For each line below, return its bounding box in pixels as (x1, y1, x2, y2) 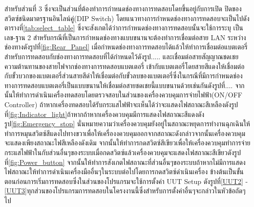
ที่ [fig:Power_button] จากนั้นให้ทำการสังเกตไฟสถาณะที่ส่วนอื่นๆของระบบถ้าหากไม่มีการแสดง (4, 157, 246, 167)
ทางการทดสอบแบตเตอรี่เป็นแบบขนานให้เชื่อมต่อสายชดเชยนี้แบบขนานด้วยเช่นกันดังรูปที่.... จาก (4, 80, 245, 90)
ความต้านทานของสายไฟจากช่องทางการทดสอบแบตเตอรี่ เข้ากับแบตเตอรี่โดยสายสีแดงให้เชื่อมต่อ (4, 61, 245, 71)
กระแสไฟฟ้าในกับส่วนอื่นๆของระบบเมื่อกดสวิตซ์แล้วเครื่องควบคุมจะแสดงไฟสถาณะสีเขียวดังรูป (4, 147, 241, 157)
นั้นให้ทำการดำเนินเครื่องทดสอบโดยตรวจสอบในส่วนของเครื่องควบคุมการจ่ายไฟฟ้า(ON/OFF (4, 90, 243, 100)
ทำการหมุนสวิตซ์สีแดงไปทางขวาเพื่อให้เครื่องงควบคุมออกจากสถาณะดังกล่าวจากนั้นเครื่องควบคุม (4, 128, 246, 138)
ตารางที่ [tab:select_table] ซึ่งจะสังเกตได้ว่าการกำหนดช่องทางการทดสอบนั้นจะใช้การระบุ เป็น (4, 23, 243, 33)
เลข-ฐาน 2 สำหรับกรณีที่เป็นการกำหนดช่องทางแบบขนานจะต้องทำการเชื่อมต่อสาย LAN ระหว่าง (4, 32, 246, 42)
